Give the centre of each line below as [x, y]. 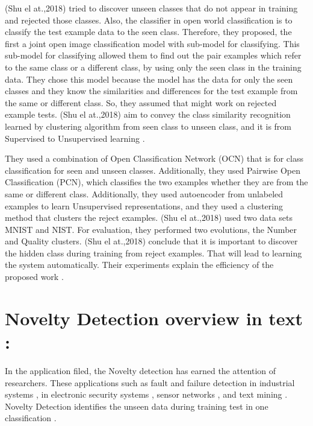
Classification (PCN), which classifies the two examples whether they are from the [156, 182]
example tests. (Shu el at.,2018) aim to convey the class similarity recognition [148, 114]
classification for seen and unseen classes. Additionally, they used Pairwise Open [153, 170]
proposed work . [34, 277]
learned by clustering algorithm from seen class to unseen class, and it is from [148, 126]
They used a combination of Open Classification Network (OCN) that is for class [154, 158]
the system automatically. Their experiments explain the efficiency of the [139, 265]
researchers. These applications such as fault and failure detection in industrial [150, 382]
